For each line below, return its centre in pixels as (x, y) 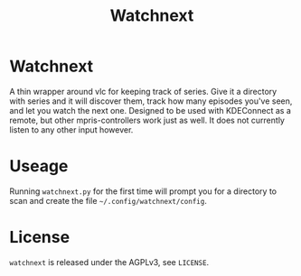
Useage (39, 166)
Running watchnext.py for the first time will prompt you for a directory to (143, 191)
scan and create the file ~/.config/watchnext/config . (108, 200)
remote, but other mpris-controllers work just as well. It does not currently (147, 120)
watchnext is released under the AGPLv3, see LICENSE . (109, 262)
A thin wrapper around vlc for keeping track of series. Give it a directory (143, 91)
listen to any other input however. (71, 129)
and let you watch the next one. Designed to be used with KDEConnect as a (150, 110)
